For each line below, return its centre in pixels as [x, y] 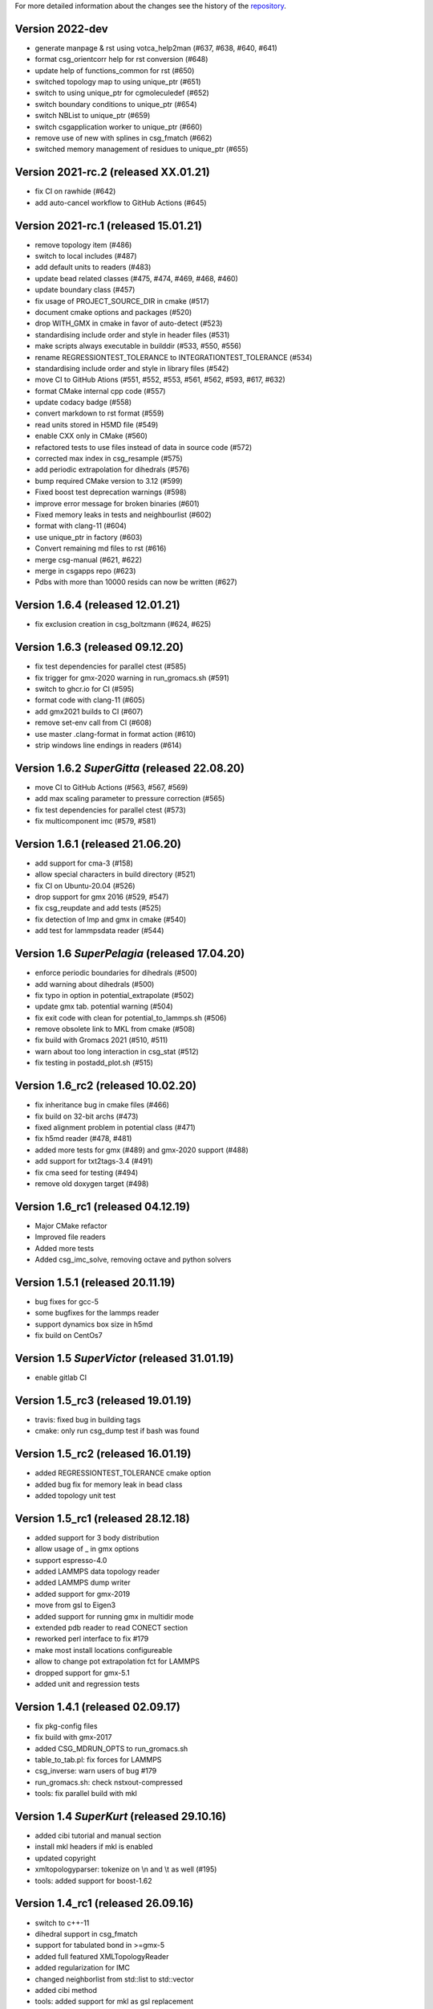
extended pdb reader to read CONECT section [111, 1627]
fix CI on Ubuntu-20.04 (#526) [85, 886]
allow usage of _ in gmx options [87, 1549]
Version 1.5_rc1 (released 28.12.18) [102, 1518]
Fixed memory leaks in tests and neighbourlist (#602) [123, 515]
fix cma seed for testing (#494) [87, 1172]
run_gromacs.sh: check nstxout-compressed [109, 1782]
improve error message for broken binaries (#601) [117, 503]
